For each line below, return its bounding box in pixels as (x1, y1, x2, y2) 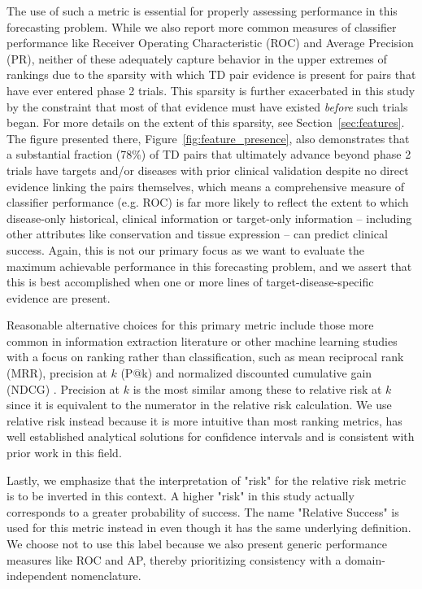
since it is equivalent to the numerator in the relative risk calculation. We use (7, 396, 392, 413)
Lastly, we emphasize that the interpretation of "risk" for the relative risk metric (7, 471, 407, 488)
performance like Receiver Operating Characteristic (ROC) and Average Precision (7, 34, 414, 51)
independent (7, 567, 67, 584)
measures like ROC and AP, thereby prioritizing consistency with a (7, 551, 342, 568)
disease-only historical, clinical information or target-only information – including (7, 209, 412, 226)
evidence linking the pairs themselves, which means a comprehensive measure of (7, 177, 404, 194)
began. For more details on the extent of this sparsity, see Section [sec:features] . (7, 114, 405, 131)
